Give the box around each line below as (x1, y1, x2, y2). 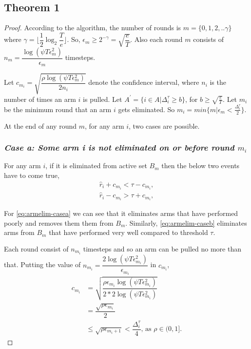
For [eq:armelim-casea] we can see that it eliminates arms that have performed (4, 208, 238, 218)
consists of (193, 34, 224, 44)
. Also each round (130, 34, 183, 44)
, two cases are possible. (129, 120, 200, 131)
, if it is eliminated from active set (45, 160, 147, 171)
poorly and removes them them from (4, 217, 114, 228)
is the (210, 77, 226, 87)
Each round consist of (4, 244, 69, 254)
